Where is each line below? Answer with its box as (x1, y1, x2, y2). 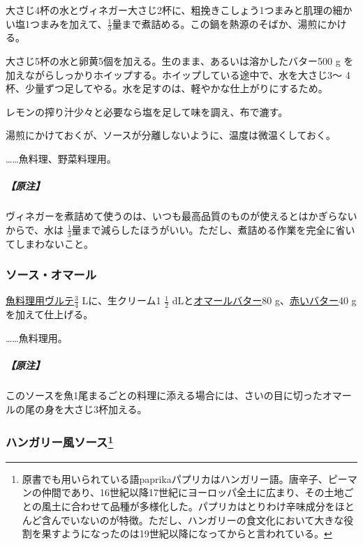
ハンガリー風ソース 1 (6, 432, 114, 451)
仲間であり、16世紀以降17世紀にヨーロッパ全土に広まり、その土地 (41, 485, 344, 500)
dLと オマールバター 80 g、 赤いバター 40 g (172, 293, 357, 308)
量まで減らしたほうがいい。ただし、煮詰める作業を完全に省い (71, 222, 355, 237)
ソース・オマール (6, 266, 97, 283)
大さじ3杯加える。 (64, 401, 147, 416)
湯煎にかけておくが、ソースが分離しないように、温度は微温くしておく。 (6, 128, 336, 142)
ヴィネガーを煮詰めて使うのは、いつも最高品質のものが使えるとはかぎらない (6, 209, 357, 223)
